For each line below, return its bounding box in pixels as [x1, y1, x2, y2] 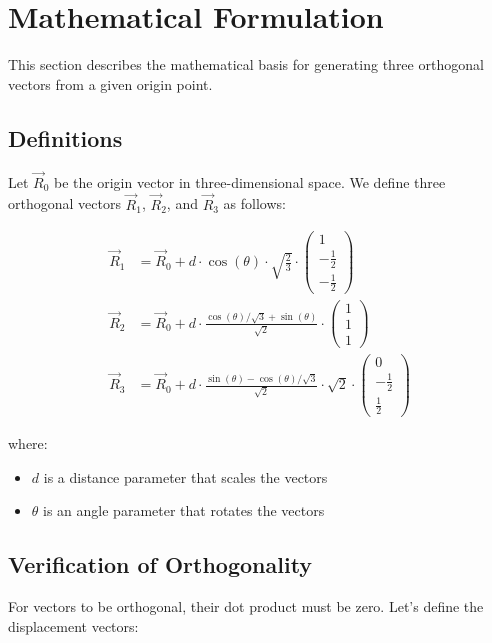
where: [8, 433, 48, 454]
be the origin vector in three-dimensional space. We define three [54, 171, 446, 192]
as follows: [223, 193, 286, 214]
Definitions [8, 122, 123, 153]
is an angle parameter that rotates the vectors [43, 500, 325, 521]
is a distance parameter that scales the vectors [43, 466, 328, 487]
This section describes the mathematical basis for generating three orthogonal [8, 54, 484, 75]
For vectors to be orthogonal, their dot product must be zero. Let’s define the [8, 596, 484, 617]
